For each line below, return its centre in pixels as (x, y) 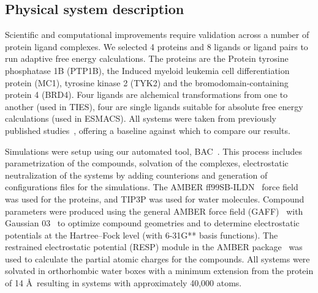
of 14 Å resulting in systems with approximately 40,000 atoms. (123, 283)
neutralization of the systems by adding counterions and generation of (136, 175)
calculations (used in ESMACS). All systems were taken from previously (141, 118)
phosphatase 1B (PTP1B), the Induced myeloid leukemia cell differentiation (147, 70)
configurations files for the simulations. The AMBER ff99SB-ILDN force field (152, 187)
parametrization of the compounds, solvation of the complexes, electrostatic (147, 163)
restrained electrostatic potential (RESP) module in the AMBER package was (154, 247)
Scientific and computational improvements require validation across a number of (157, 35)
